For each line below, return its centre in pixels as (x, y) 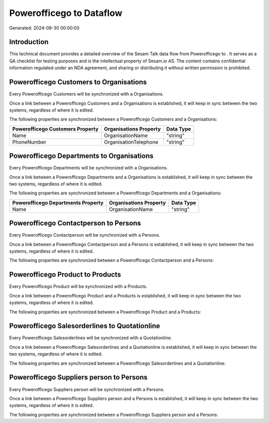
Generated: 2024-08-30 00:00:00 (44, 28)
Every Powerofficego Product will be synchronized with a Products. (78, 286)
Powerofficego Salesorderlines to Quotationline (85, 326)
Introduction (29, 42)
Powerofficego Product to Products (65, 275)
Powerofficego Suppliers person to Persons (78, 377)
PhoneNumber (29, 142)
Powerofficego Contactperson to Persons (75, 223)
